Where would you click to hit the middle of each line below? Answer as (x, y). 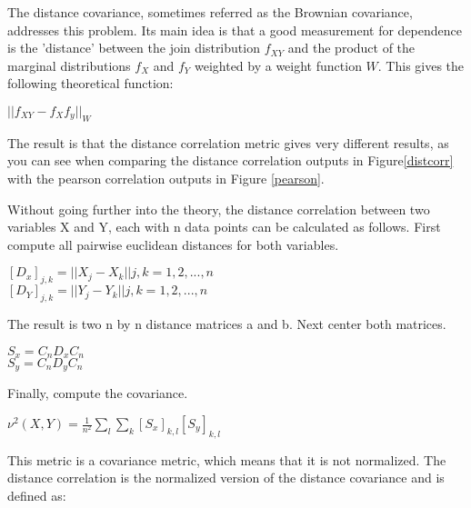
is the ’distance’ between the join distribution (134, 48)
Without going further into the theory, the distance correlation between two (219, 209)
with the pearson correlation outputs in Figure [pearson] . (166, 178)
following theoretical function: (90, 83)
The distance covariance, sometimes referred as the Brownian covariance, (210, 12)
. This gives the (421, 65)
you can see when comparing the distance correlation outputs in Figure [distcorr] (230, 160)
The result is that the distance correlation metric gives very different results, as (228, 142)
